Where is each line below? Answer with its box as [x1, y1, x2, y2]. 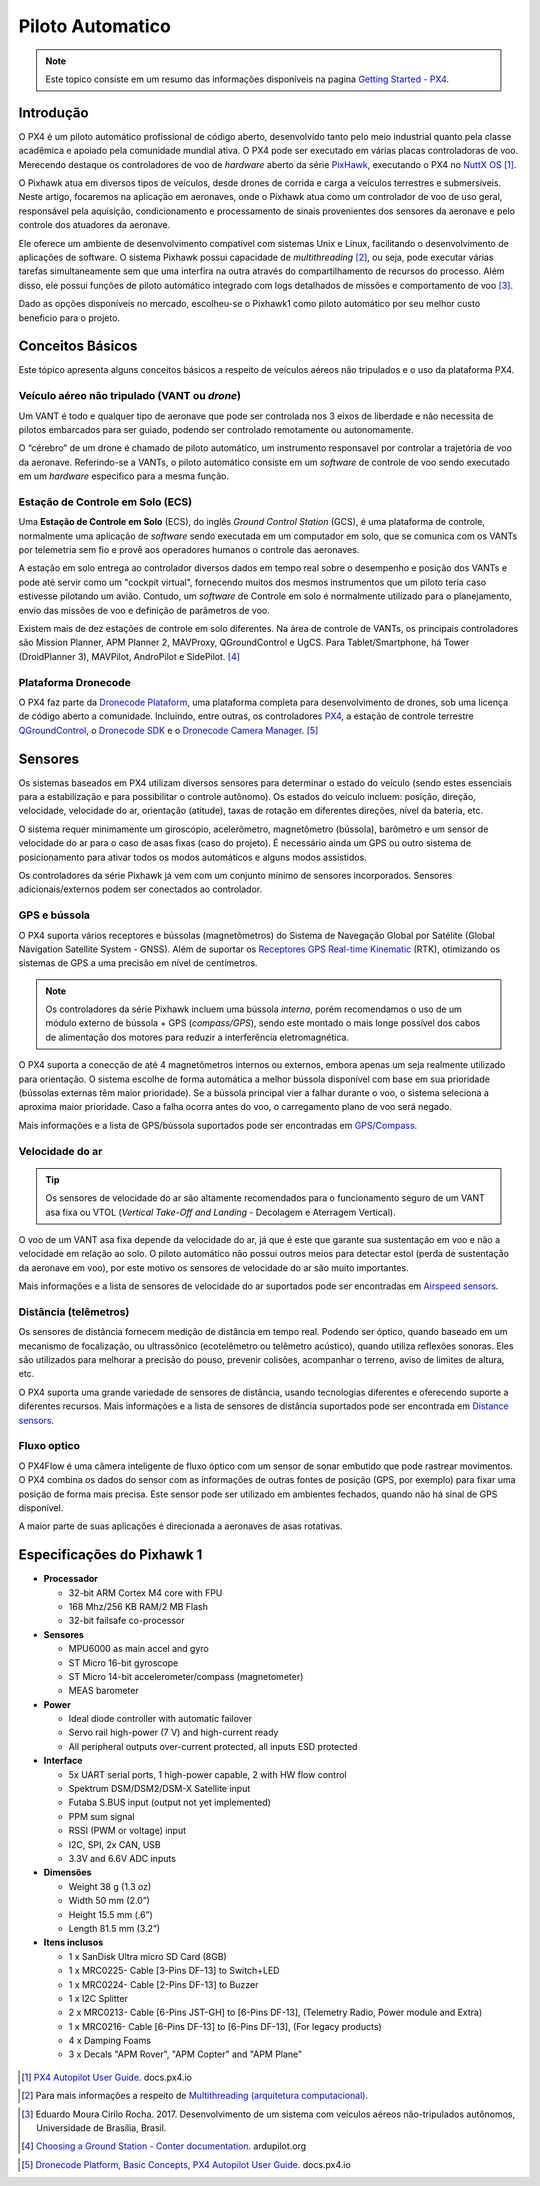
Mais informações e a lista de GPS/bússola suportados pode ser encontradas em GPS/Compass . [18, 1119, 418, 1131]
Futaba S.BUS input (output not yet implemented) [68, 1796, 272, 1809]
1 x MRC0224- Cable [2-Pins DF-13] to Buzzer [68, 1978, 259, 1990]
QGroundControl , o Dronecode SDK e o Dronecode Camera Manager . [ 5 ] [18, 724, 319, 736]
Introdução [18, 104, 89, 121]
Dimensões [43, 1866, 92, 1879]
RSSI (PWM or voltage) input [68, 1825, 187, 1837]
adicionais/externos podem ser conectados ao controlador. [18, 883, 263, 895]
